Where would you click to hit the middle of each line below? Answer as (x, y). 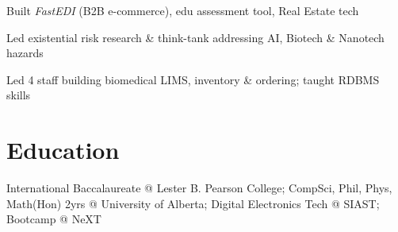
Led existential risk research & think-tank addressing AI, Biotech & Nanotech (195, 37)
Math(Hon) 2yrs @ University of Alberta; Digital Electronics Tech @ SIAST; (193, 203)
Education (63, 150)
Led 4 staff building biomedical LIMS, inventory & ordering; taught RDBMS (193, 79)
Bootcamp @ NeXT (54, 219)
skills (19, 95)
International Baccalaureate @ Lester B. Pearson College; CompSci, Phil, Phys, (199, 188)
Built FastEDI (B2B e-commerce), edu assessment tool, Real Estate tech (183, 10)
